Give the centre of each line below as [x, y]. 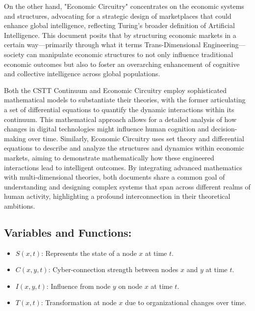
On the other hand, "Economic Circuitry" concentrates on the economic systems [124, 6]
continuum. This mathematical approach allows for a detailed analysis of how [120, 119]
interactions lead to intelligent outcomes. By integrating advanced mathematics [123, 167]
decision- [224, 129]
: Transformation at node [79, 302]
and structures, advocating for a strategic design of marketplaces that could [118, 16]
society [14, 54]
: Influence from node [78, 286]
